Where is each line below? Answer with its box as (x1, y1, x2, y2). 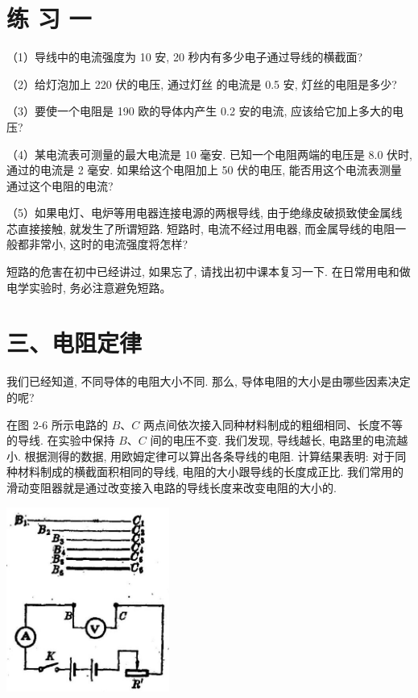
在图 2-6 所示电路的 (6, 416, 108, 433)
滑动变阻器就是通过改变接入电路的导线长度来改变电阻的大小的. (6, 479, 337, 495)
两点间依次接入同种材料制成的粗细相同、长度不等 (143, 416, 403, 433)
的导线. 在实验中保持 (6, 432, 115, 449)
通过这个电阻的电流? (6, 177, 114, 194)
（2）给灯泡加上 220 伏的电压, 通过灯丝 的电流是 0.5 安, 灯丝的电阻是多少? (6, 75, 397, 92)
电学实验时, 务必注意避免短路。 (6, 278, 172, 295)
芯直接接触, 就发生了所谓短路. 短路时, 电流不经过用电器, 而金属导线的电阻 (6, 219, 395, 236)
